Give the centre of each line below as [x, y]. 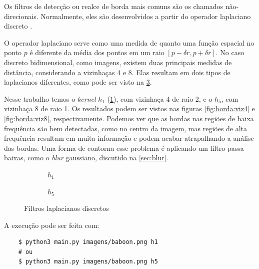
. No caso [230, 52]
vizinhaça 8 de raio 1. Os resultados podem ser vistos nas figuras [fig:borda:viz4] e [129, 108]
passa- [237, 148]
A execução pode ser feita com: [52, 225]
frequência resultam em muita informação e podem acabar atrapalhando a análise [129, 138]
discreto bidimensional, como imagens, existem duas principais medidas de [118, 62]
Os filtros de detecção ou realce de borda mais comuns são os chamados [114, 6]
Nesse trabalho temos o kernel [50, 98]
